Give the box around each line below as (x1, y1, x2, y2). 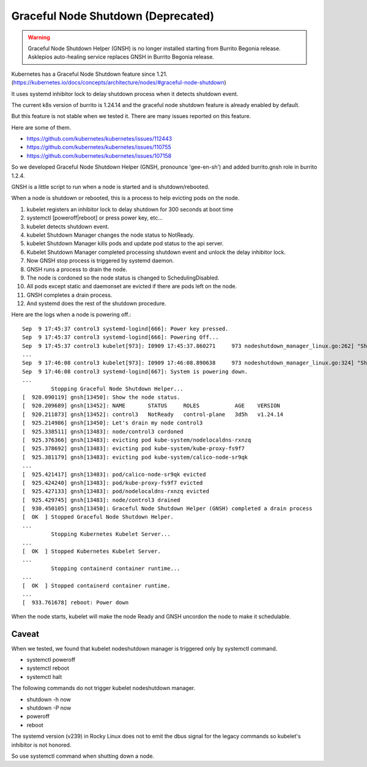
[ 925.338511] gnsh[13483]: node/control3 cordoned (22, 428, 183, 435)
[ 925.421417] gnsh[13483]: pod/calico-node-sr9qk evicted (22, 471, 206, 478)
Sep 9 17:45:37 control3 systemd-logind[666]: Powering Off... (22, 334, 220, 341)
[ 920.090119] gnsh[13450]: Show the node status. (22, 394, 180, 401)
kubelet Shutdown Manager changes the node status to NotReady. (26, 231, 195, 239)
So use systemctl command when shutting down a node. (11, 752, 155, 760)
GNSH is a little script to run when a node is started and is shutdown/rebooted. (11, 183, 210, 191)
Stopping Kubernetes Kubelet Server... (51, 531, 171, 538)
